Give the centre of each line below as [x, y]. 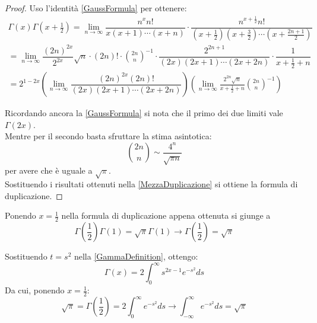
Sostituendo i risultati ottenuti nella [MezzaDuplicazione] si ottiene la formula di [151, 184]
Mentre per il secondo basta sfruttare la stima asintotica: [108, 136]
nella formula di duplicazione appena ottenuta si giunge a [166, 215]
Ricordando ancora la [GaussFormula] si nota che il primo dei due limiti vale [144, 113]
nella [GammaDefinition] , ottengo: [136, 256]
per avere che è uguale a [49, 170]
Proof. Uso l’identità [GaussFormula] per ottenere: [96, 8]
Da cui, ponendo [35, 290]
